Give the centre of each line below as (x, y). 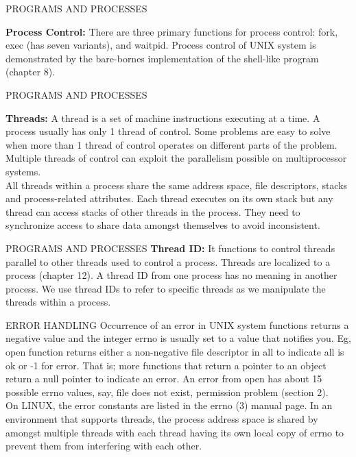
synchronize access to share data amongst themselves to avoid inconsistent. (163, 225)
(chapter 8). (30, 72)
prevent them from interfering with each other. (104, 446)
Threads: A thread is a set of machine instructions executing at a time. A (163, 118)
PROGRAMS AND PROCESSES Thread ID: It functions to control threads (170, 248)
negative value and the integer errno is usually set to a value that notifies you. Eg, (178, 338)
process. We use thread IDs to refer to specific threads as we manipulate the (166, 288)
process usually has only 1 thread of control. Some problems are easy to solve (168, 131)
